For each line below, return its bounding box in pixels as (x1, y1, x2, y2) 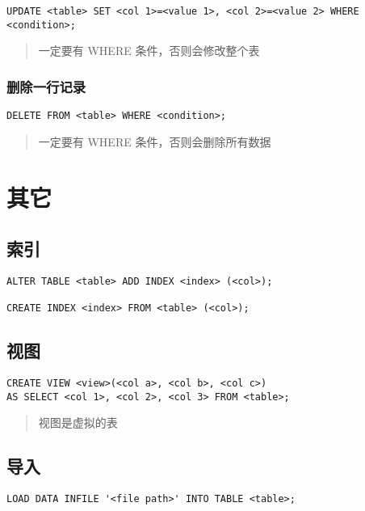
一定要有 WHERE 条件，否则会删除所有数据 (38, 133, 271, 150)
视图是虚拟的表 (38, 414, 118, 431)
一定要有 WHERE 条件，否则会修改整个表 (38, 42, 260, 59)
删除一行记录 (6, 76, 86, 96)
